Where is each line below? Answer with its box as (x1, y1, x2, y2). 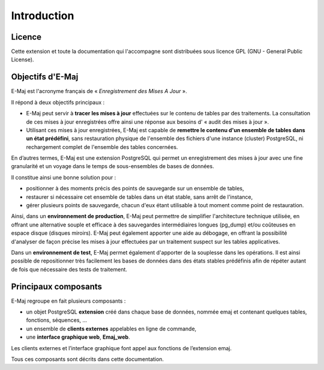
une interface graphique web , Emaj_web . (26, 333, 130, 341)
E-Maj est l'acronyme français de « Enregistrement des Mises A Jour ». (11, 88, 187, 95)
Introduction (11, 9, 74, 22)
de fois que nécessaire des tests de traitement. (11, 265, 127, 273)
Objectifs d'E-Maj (11, 72, 79, 82)
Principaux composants (11, 281, 102, 291)
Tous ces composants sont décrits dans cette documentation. (11, 356, 164, 363)
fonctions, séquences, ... (26, 317, 87, 324)
